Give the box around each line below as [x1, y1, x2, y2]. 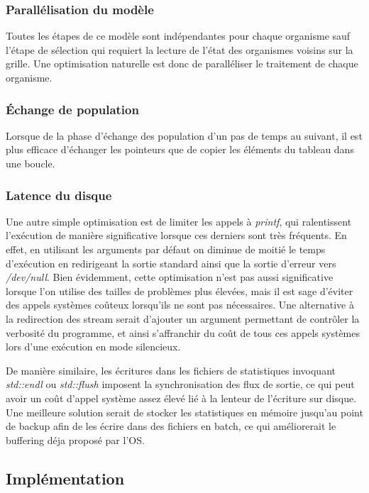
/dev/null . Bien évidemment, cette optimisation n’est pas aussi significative [6, 270, 334, 284]
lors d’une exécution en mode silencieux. [6, 339, 181, 354]
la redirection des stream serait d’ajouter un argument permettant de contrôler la [6, 311, 360, 326]
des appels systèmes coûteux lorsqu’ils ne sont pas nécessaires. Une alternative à [6, 297, 354, 312]
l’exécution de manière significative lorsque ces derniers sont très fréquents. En [6, 228, 347, 243]
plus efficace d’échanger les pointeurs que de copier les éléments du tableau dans [6, 142, 354, 157]
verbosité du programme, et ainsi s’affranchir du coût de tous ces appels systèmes [6, 325, 360, 340]
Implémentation [6, 467, 125, 489]
